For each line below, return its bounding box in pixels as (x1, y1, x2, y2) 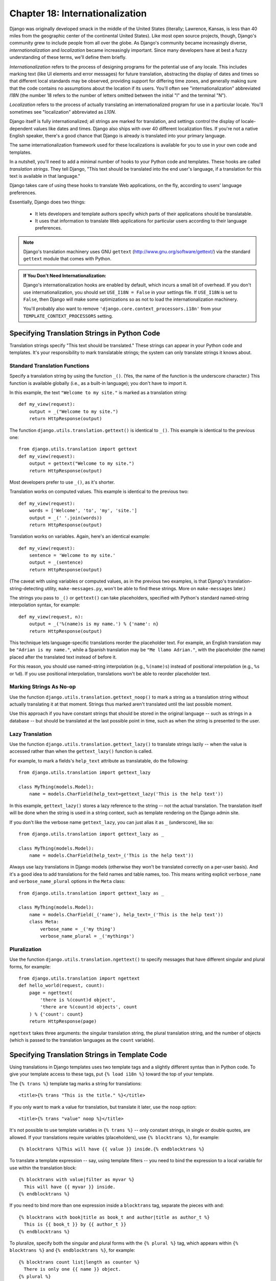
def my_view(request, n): (18, 614, 84, 619)
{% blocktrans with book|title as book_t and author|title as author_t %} (18, 1214, 210, 1220)
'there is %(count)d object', (40, 997, 116, 1003)
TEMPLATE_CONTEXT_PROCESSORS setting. (23, 313, 113, 319)
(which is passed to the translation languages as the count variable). (9, 1037, 155, 1043)
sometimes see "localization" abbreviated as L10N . (9, 109, 117, 115)
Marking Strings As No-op (9, 683, 76, 690)
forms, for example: (9, 963, 51, 969)
